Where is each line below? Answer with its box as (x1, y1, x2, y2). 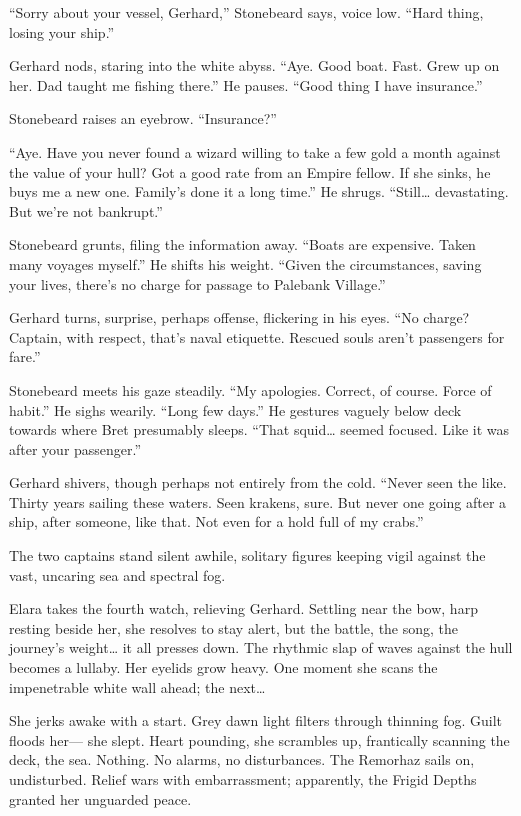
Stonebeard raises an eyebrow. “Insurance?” (9, 108, 277, 129)
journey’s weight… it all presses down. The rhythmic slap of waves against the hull (9, 637, 513, 658)
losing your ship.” (9, 21, 115, 42)
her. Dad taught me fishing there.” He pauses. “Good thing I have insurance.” (9, 74, 483, 95)
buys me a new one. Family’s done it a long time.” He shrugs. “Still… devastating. (9, 181, 509, 202)
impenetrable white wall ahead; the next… (9, 676, 266, 697)
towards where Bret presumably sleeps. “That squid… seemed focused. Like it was (9, 419, 510, 440)
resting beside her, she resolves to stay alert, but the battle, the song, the (9, 617, 459, 638)
